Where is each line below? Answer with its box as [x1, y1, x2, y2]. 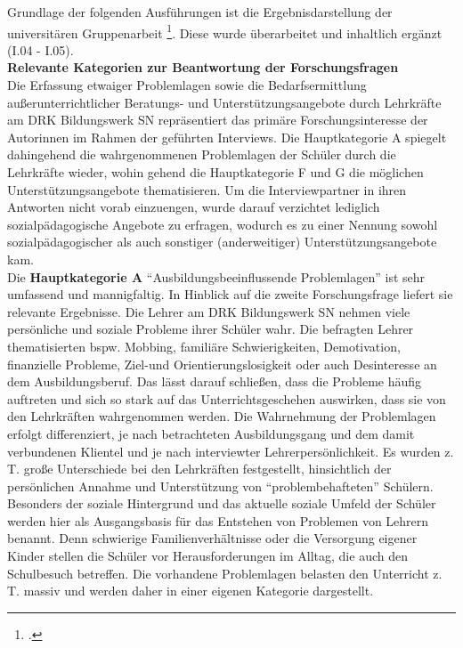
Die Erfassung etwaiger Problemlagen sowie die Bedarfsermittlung [7, 76, 367, 94]
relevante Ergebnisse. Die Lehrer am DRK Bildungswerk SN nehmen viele [7, 302, 410, 320]
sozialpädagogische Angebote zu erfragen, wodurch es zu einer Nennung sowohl [7, 215, 438, 233]
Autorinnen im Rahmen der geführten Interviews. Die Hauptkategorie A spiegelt [7, 127, 447, 146]
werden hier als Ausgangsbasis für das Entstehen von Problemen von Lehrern [7, 511, 429, 530]
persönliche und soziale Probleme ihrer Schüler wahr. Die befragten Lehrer [7, 320, 414, 338]
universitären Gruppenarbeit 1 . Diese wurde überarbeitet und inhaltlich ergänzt [7, 20, 443, 42]
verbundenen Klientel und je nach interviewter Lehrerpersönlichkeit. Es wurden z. [7, 441, 454, 460]
